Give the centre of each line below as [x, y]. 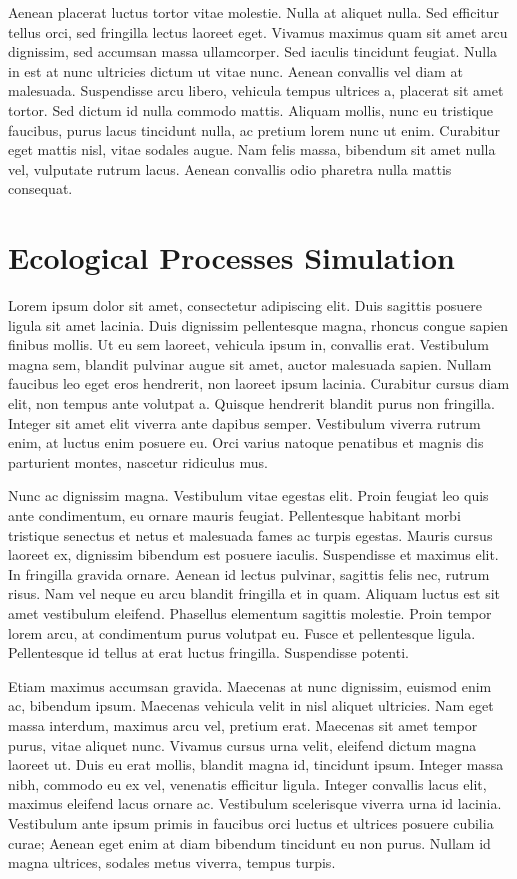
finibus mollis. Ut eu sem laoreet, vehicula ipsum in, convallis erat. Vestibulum [248, 344]
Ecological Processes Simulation [231, 257]
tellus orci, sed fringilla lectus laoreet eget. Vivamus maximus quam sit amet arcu [258, 31]
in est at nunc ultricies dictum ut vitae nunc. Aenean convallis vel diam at [235, 70]
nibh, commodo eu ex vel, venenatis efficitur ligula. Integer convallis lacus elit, [247, 783]
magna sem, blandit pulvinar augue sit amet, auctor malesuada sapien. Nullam [250, 363]
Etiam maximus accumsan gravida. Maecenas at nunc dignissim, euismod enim [250, 685]
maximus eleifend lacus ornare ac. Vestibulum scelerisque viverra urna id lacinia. [255, 803]
